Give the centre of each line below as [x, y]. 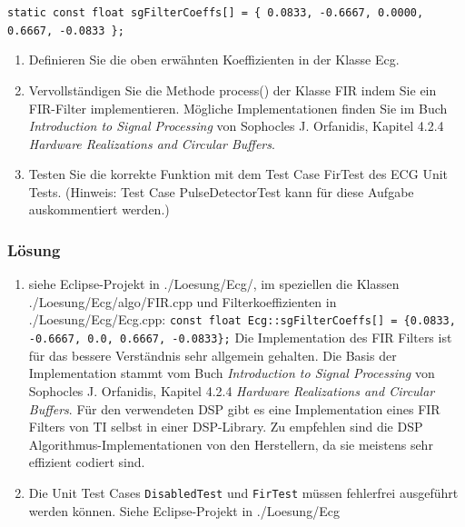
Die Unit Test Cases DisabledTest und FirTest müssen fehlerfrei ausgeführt [243, 492]
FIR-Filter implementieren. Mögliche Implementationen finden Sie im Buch [238, 108]
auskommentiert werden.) [99, 209]
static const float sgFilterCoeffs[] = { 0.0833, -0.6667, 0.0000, [216, 13]
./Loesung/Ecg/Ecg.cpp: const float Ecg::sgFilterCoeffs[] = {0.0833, [242, 319]
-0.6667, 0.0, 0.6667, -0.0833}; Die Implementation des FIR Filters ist [240, 338]
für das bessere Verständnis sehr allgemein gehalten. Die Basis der [213, 355]
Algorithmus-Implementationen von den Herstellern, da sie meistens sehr [231, 444]
